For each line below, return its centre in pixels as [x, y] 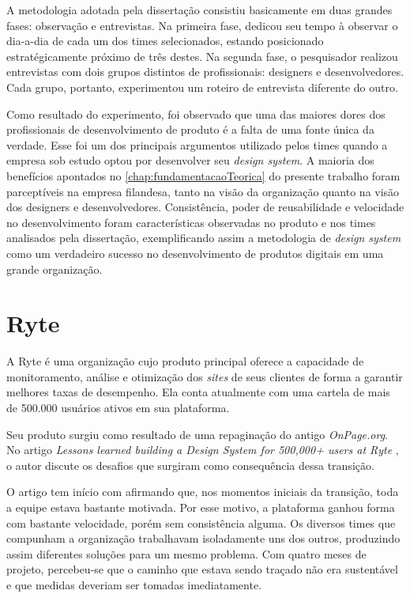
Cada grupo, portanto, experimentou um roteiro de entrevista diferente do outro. [202, 87]
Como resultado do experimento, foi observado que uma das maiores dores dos [196, 114]
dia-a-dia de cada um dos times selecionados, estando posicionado [165, 41]
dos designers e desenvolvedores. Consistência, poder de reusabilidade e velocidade [205, 207]
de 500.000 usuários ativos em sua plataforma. [118, 407]
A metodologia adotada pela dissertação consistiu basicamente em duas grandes [199, 9]
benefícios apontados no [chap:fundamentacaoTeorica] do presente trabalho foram [203, 175]
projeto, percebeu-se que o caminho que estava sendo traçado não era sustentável [202, 569]
